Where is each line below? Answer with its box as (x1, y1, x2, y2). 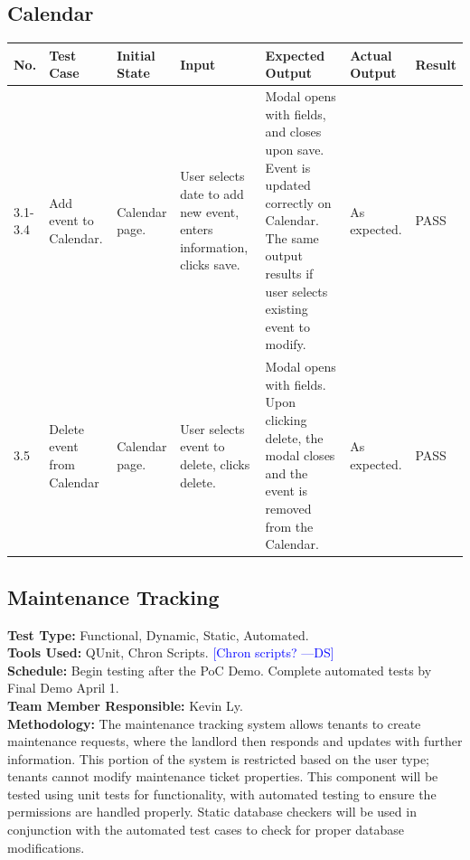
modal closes (265, 446, 335, 465)
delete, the (265, 428, 324, 447)
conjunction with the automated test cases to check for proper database (7, 820, 405, 839)
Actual (350, 45, 392, 64)
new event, (180, 202, 240, 221)
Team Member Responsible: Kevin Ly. (7, 695, 243, 714)
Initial (117, 45, 155, 64)
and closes (265, 122, 322, 141)
